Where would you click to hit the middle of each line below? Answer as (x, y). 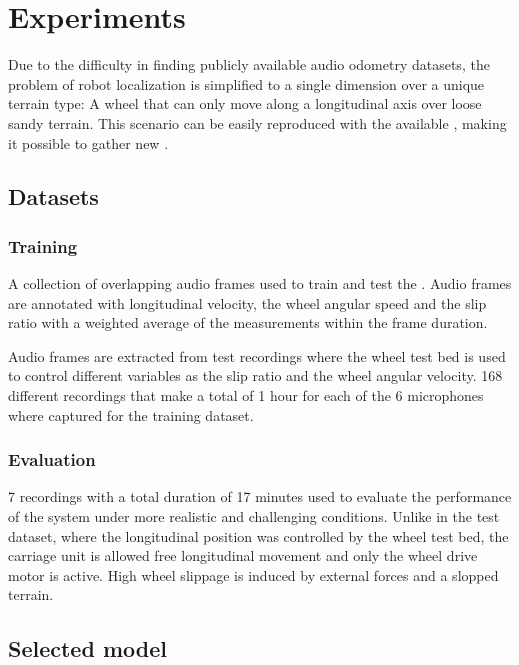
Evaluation (52, 459)
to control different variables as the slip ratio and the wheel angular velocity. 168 (255, 375)
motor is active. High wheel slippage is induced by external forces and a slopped (253, 574)
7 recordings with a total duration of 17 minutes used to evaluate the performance (260, 496)
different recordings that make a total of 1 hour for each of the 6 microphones (246, 395)
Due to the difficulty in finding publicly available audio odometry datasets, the (249, 64)
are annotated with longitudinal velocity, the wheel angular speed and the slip (247, 302)
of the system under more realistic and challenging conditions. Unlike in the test (254, 516)
